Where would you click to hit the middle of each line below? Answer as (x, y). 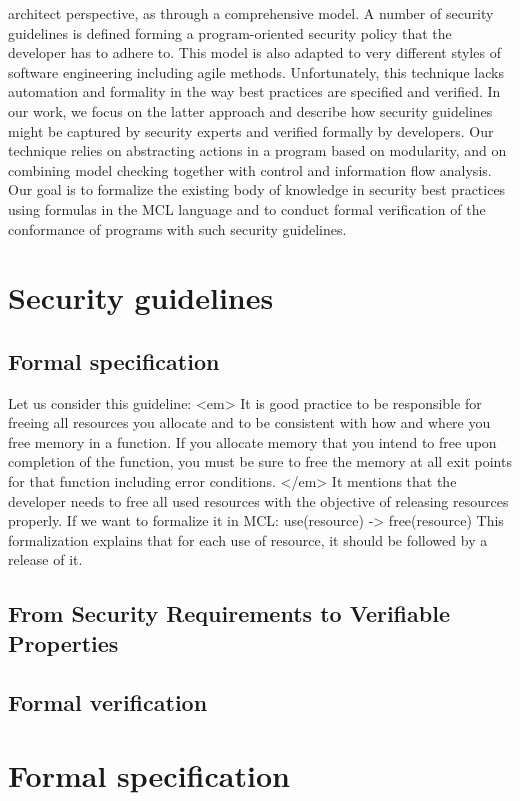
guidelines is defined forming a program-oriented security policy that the (230, 32)
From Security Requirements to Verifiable (229, 613)
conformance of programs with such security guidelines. (177, 228)
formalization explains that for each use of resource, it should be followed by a (248, 539)
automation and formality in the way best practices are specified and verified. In (254, 91)
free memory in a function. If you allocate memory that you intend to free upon (252, 441)
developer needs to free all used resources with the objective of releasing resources (258, 500)
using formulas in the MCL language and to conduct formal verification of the (247, 208)
